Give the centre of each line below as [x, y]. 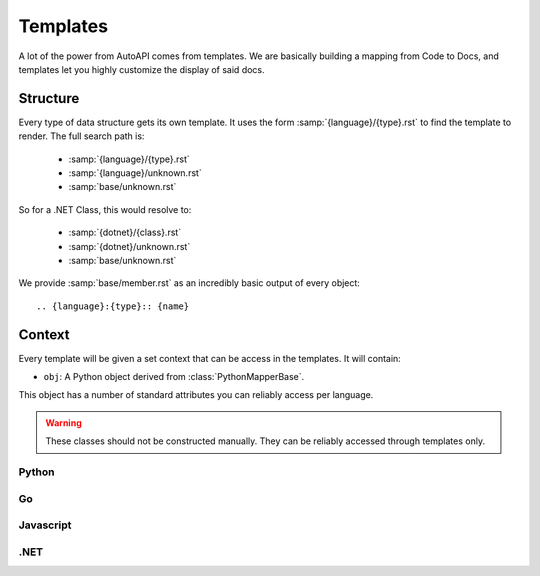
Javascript [45, 525]
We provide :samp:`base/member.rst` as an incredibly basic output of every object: [189, 283]
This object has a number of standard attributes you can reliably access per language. [196, 395]
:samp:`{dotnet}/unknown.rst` [129, 246]
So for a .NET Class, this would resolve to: [105, 209]
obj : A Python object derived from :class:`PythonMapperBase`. [174, 377]
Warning [63, 422]
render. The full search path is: [81, 136]
